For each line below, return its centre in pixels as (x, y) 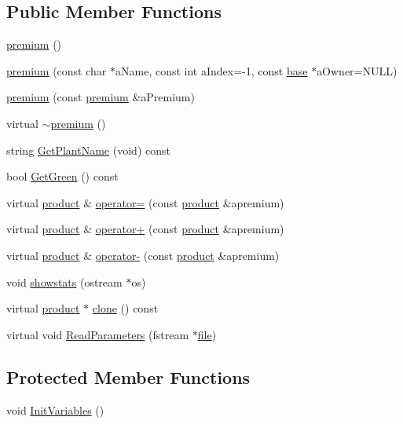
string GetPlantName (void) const (88, 150)
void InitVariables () (55, 409)
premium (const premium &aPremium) (101, 97)
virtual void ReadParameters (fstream (98, 334)
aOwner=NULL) (357, 70)
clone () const (125, 308)
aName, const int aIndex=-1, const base (212, 70)
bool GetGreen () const (62, 176)
